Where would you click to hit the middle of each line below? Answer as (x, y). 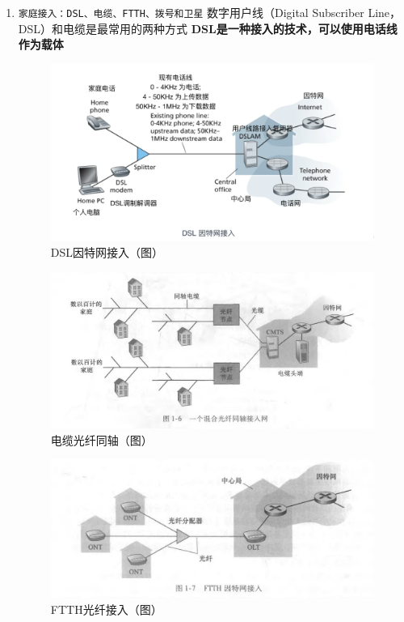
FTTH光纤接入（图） (106, 609)
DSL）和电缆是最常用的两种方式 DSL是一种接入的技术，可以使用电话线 (208, 28)
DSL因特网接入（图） (107, 251)
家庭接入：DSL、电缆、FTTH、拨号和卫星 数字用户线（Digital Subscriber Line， (210, 12)
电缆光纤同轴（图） (101, 439)
